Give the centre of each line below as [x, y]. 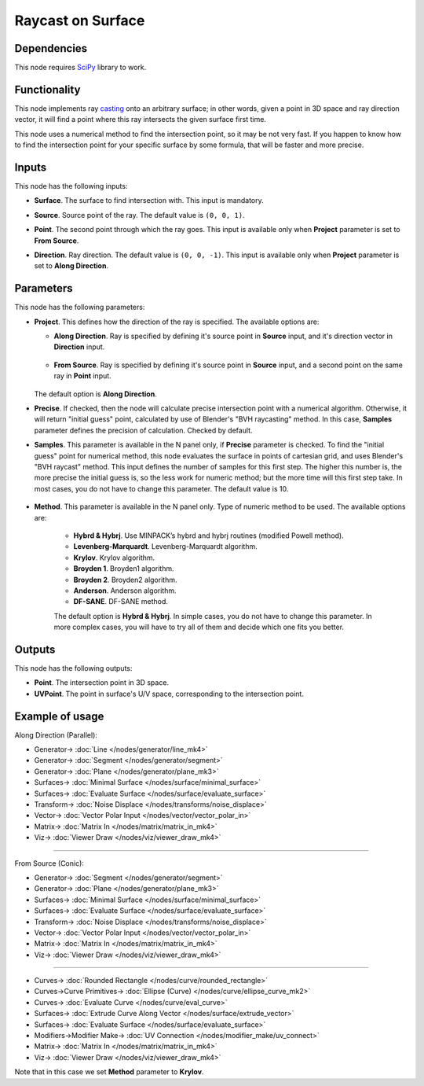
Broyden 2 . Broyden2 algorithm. [125, 580]
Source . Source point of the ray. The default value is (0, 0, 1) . [139, 215]
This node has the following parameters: [80, 307]
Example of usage [59, 716]
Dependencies [51, 48]
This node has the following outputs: [73, 668]
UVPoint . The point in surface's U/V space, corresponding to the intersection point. [169, 694]
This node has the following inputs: [71, 186]
